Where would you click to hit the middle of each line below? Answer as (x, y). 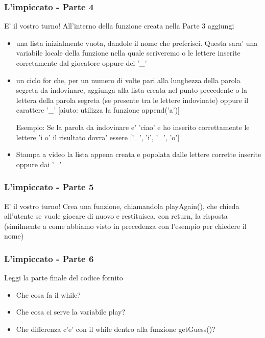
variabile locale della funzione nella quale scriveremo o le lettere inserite (128, 53)
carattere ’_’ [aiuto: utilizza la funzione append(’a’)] (98, 110)
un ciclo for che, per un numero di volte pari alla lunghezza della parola (128, 80)
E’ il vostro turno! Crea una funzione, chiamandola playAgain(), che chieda (122, 206)
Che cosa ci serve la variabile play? (71, 312)
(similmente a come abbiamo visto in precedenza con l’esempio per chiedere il (125, 226)
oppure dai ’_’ (39, 164)
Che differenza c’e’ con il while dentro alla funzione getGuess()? (116, 329)
